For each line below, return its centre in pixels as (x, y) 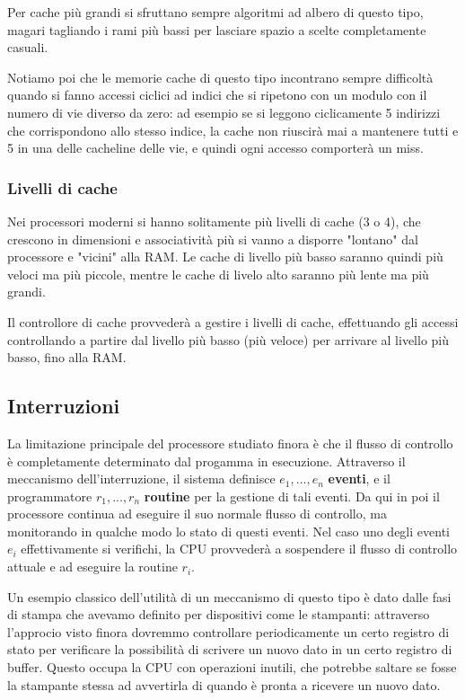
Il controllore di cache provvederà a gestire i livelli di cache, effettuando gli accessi (233, 321)
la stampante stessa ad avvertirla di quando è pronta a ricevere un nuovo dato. (224, 684)
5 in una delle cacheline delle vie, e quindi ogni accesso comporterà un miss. (215, 148)
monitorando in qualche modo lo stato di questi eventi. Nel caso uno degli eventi (228, 531)
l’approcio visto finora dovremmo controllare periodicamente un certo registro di (228, 631)
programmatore (50, 496)
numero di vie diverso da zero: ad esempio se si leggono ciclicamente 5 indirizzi (224, 112)
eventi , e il (359, 478)
